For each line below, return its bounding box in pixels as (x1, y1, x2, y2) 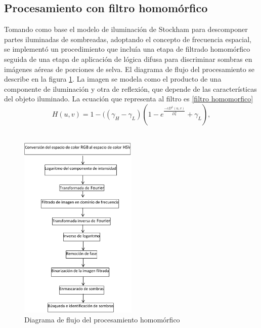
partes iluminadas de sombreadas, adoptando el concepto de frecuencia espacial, (4, 33, 251, 44)
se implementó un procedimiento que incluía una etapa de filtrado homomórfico (4, 44, 250, 54)
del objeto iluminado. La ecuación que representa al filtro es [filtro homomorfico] (4, 93, 253, 104)
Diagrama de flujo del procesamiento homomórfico (24, 314, 180, 324)
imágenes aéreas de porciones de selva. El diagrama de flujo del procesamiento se (4, 63, 255, 74)
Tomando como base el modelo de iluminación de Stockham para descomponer (4, 24, 248, 34)
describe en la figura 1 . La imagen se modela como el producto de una (4, 74, 222, 84)
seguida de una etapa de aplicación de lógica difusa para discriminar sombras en (4, 53, 252, 64)
